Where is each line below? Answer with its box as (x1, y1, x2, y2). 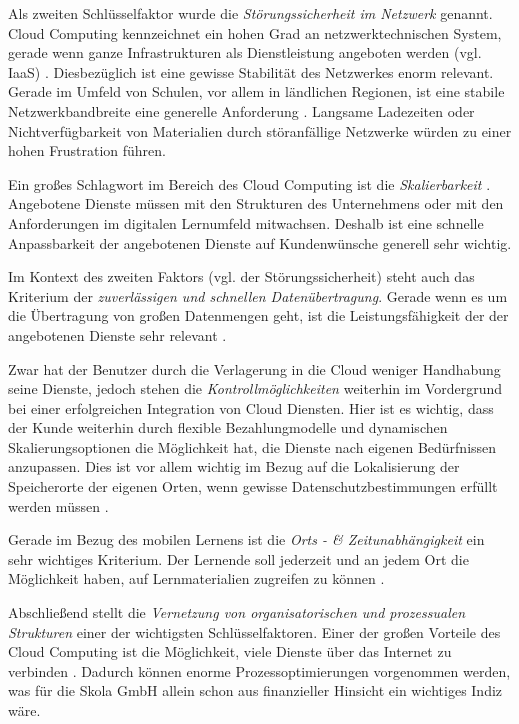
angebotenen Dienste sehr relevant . (8, 324, 227, 345)
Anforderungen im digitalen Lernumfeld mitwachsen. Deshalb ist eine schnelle (8, 212, 484, 233)
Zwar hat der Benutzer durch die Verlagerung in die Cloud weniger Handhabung (8, 358, 501, 379)
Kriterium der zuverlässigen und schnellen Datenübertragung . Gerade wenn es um (8, 285, 508, 306)
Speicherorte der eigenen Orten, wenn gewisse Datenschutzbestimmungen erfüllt (8, 476, 498, 497)
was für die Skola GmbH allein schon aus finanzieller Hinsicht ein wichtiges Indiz (8, 680, 503, 701)
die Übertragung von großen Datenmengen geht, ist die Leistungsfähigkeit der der (8, 305, 509, 326)
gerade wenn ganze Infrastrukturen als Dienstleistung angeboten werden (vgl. (8, 42, 482, 63)
